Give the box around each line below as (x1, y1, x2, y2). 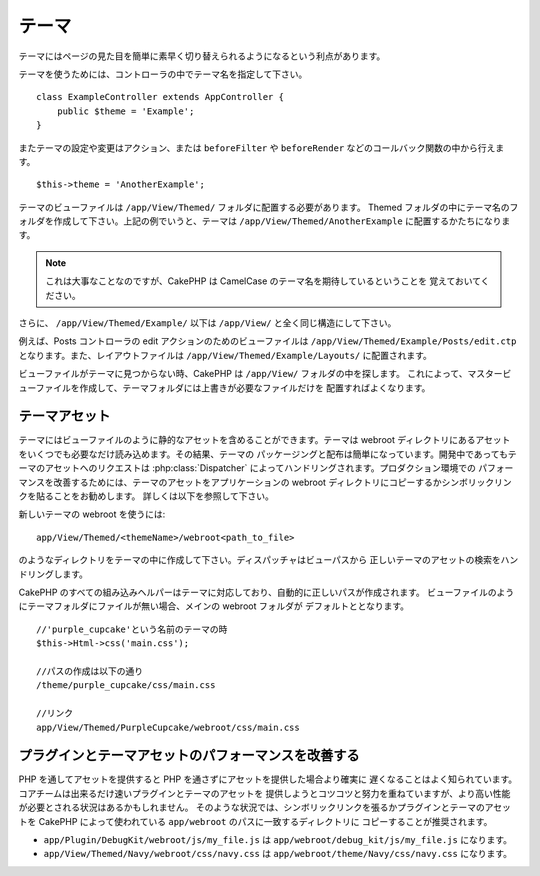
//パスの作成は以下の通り (36, 665, 144, 677)
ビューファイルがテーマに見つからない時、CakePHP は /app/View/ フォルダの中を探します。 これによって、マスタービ (18, 368, 512, 380)
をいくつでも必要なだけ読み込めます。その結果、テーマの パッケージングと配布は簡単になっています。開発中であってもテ (18, 448, 517, 460)
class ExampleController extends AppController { (36, 91, 285, 103)
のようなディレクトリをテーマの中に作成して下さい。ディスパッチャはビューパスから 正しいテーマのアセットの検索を (18, 554, 501, 566)
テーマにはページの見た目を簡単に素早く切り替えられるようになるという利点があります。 (18, 50, 386, 62)
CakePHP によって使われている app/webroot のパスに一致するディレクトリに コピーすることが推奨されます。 (38, 815, 493, 827)
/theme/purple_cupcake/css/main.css (36, 680, 216, 691)
